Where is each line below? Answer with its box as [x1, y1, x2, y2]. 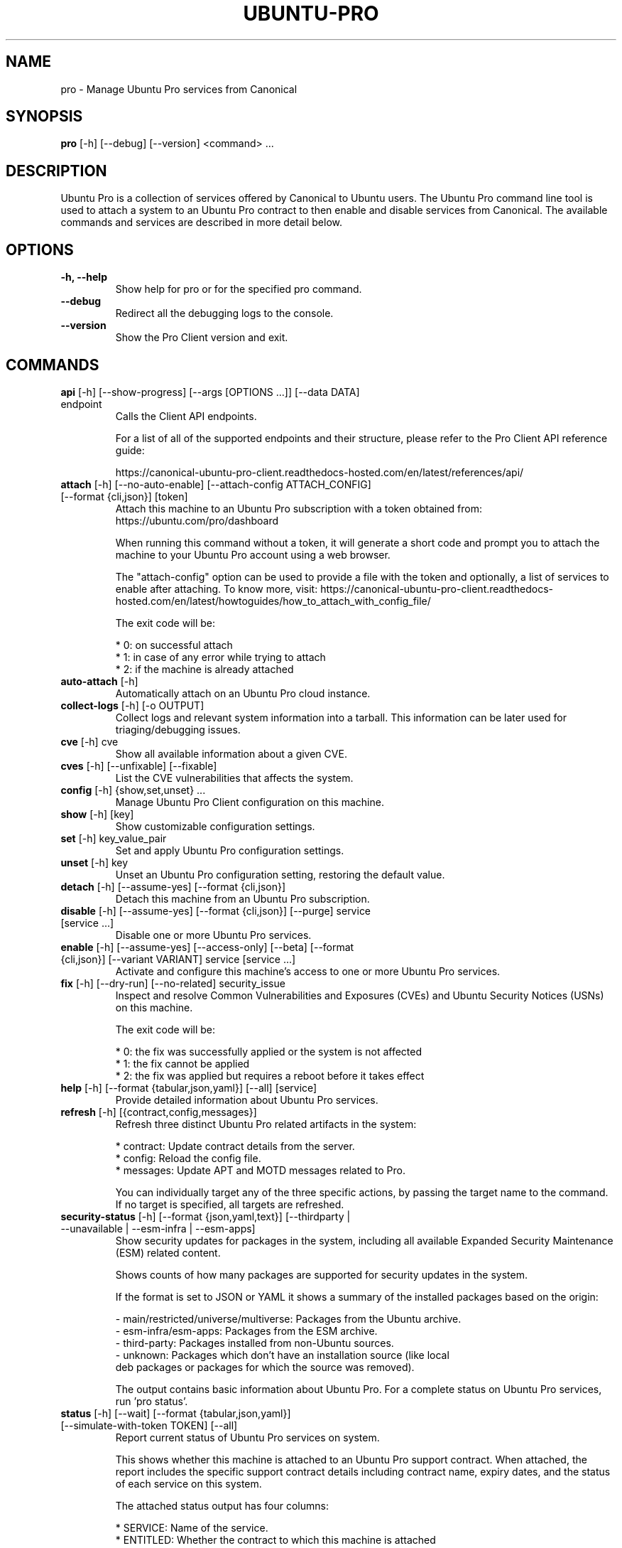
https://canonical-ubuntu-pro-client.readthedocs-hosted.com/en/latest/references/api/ [115, 466, 524, 478]
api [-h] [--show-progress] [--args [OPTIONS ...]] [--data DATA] [60, 385, 360, 398]
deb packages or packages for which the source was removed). [115, 1360, 415, 1373]
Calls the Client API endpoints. [115, 409, 257, 422]
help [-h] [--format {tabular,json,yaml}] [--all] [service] [60, 1081, 317, 1094]
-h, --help [60, 271, 107, 284]
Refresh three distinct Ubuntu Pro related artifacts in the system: [115, 1117, 417, 1130]
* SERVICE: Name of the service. [115, 1521, 268, 1534]
